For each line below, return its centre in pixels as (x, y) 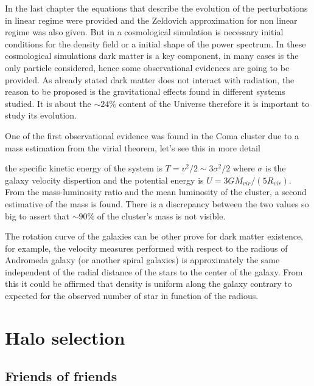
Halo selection (65, 337)
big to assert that (37, 215)
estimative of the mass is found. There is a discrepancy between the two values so (157, 203)
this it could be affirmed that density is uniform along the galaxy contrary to (148, 284)
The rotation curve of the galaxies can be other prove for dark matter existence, (154, 236)
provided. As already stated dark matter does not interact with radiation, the (150, 79)
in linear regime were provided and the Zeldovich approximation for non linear (151, 20)
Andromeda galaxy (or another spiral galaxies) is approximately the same (142, 260)
